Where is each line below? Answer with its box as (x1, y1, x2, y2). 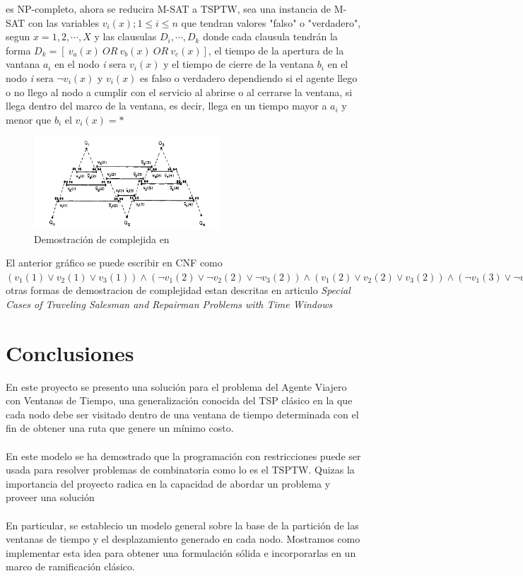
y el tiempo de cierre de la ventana (163, 57, 314, 71)
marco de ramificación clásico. (6, 559, 135, 574)
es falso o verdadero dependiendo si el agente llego (140, 70, 358, 85)
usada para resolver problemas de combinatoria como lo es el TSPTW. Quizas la (6, 462, 355, 477)
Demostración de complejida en (34, 231, 170, 246)
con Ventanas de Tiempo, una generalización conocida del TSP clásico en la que (6, 393, 353, 408)
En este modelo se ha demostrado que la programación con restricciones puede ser (6, 448, 361, 463)
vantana (6, 57, 40, 71)
